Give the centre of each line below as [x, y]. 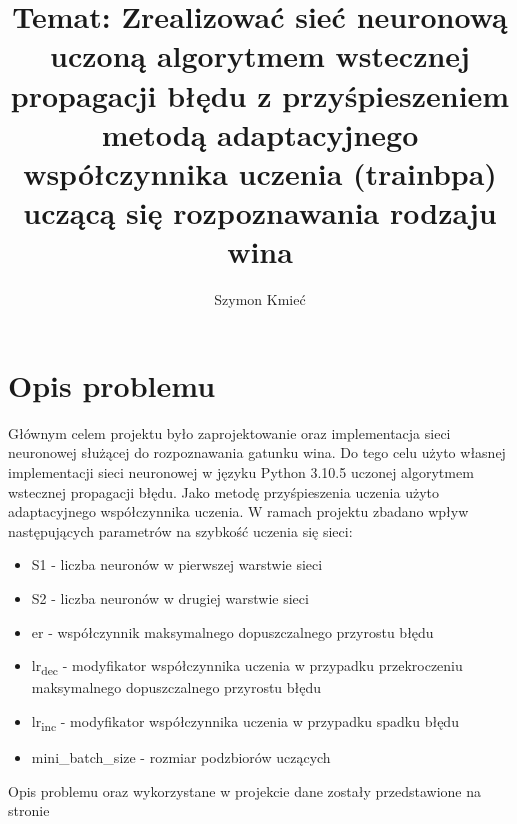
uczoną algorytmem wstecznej [260, 55]
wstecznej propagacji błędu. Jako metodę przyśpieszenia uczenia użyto [224, 491]
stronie [29, 810]
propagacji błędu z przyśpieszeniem [260, 94]
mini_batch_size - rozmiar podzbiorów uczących [181, 756]
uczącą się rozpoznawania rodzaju [260, 212]
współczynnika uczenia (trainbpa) [260, 172]
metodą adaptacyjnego [260, 133]
